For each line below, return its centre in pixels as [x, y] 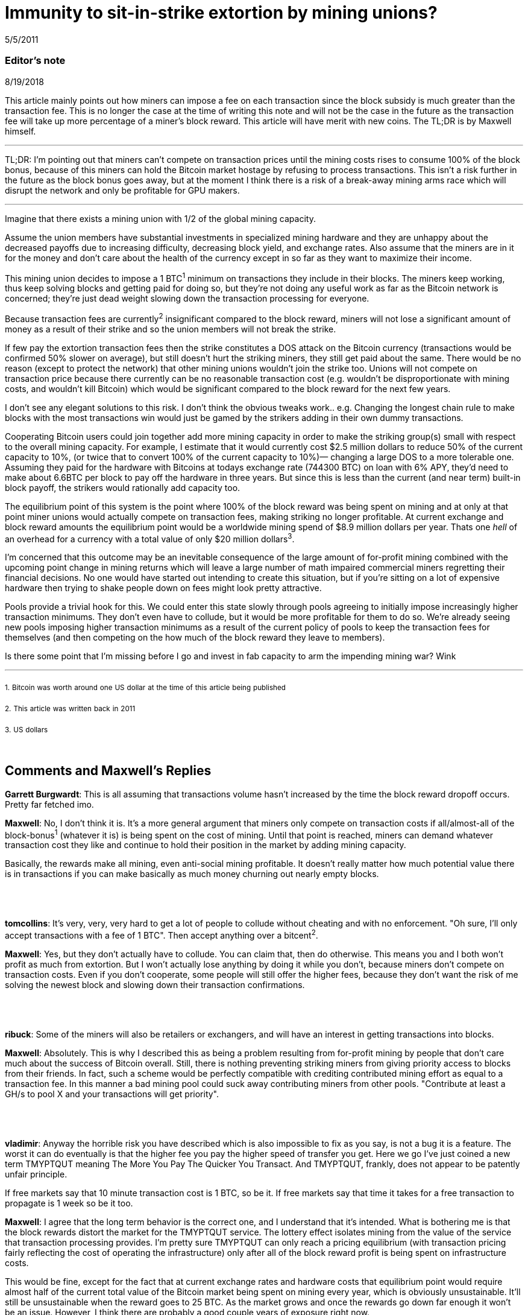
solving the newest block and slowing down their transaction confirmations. [155, 985]
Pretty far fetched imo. [49, 804]
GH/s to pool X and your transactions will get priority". [112, 1094]
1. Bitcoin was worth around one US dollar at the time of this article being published [145, 688]
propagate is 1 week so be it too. [69, 1203]
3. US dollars [27, 730]
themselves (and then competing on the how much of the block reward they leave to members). [195, 638]
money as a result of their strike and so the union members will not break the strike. [171, 329]
